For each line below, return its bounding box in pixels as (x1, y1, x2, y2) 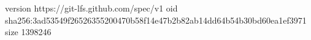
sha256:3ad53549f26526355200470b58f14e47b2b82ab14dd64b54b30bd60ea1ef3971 (5, 13, 307, 26)
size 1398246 (5, 25, 52, 38)
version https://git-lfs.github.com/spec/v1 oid (5, 2, 178, 14)
